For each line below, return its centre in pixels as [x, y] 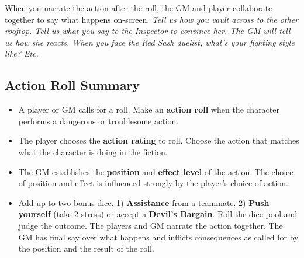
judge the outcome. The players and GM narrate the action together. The [151, 225]
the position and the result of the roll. [86, 248]
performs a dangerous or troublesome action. [99, 121]
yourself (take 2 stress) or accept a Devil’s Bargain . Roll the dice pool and [158, 214]
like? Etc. [22, 53]
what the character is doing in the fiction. [93, 151]
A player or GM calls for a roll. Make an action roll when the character [149, 109]
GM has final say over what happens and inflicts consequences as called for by [158, 237]
